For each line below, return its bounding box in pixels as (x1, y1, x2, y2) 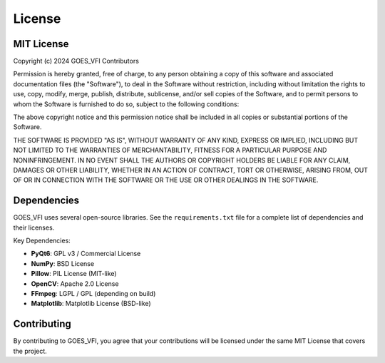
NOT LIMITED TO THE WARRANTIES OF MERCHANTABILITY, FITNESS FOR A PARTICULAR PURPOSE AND (13, 146, 327, 155)
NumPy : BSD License (31, 259, 95, 267)
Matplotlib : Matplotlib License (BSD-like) (31, 300, 151, 308)
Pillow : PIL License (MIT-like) (31, 270, 117, 278)
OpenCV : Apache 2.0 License (31, 279, 119, 288)
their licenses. (13, 223, 55, 232)
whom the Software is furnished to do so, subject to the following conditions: (13, 100, 240, 108)
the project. (13, 347, 48, 355)
